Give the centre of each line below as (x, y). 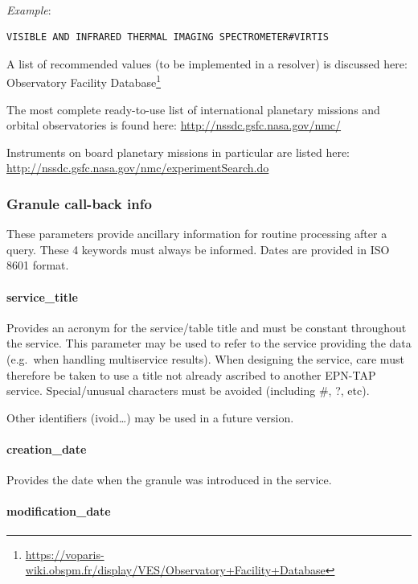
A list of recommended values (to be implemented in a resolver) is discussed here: (207, 63)
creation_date (47, 448)
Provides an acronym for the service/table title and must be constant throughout (207, 327)
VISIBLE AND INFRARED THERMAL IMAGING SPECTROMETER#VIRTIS (168, 37)
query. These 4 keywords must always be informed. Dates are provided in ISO (198, 249)
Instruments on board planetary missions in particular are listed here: (178, 152)
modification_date (59, 511)
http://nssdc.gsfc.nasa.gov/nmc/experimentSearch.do (138, 168)
